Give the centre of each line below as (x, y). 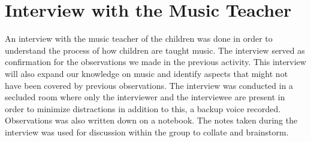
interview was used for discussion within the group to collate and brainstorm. (147, 132)
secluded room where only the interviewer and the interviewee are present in (145, 97)
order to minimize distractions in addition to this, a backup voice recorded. (143, 108)
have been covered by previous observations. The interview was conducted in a (149, 85)
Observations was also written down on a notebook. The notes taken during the (151, 120)
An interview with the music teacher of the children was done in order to (139, 38)
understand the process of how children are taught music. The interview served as (155, 50)
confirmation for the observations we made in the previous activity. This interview (155, 62)
